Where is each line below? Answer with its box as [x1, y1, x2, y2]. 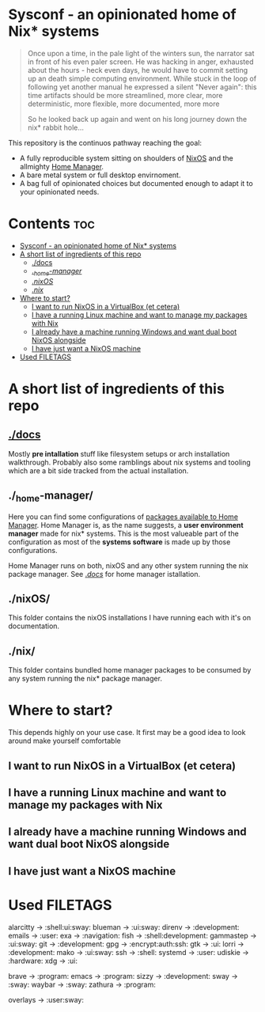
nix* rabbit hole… [27, 123, 85, 132]
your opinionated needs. [19, 187, 100, 196]
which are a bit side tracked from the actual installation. [8, 465, 189, 476]
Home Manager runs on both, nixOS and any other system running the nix [8, 560, 249, 570]
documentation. [8, 621, 60, 631]
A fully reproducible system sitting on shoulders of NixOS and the [19, 153, 233, 163]
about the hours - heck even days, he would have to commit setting [27, 65, 248, 74]
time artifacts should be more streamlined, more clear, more [27, 90, 223, 100]
